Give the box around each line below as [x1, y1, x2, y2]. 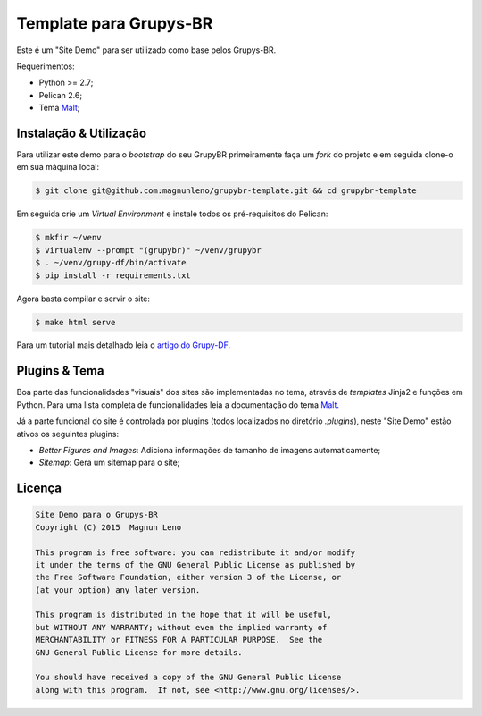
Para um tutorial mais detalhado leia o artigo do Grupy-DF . [16, 340, 231, 350]
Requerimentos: [16, 61, 75, 72]
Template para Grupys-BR [16, 13, 213, 33]
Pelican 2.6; [38, 89, 83, 100]
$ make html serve [35, 317, 116, 327]
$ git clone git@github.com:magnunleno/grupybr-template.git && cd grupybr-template [35, 186, 417, 196]
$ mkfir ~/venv [35, 232, 102, 243]
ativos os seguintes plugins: [16, 428, 120, 439]
